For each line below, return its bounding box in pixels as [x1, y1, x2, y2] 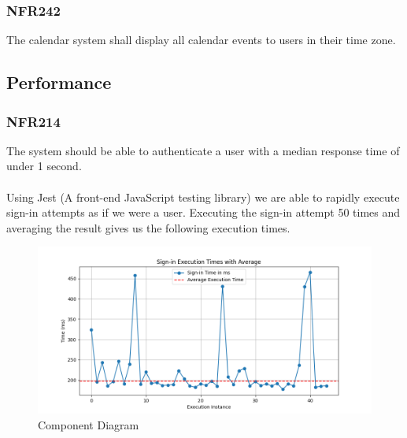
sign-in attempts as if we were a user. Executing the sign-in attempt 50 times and [6, 204, 401, 221]
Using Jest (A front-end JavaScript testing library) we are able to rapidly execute [6, 188, 400, 205]
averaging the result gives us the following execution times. [6, 219, 290, 236]
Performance [6, 70, 112, 95]
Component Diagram [38, 416, 139, 432]
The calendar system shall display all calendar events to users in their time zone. [6, 32, 396, 48]
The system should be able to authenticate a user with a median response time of [6, 142, 400, 158]
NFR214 [6, 111, 61, 131]
